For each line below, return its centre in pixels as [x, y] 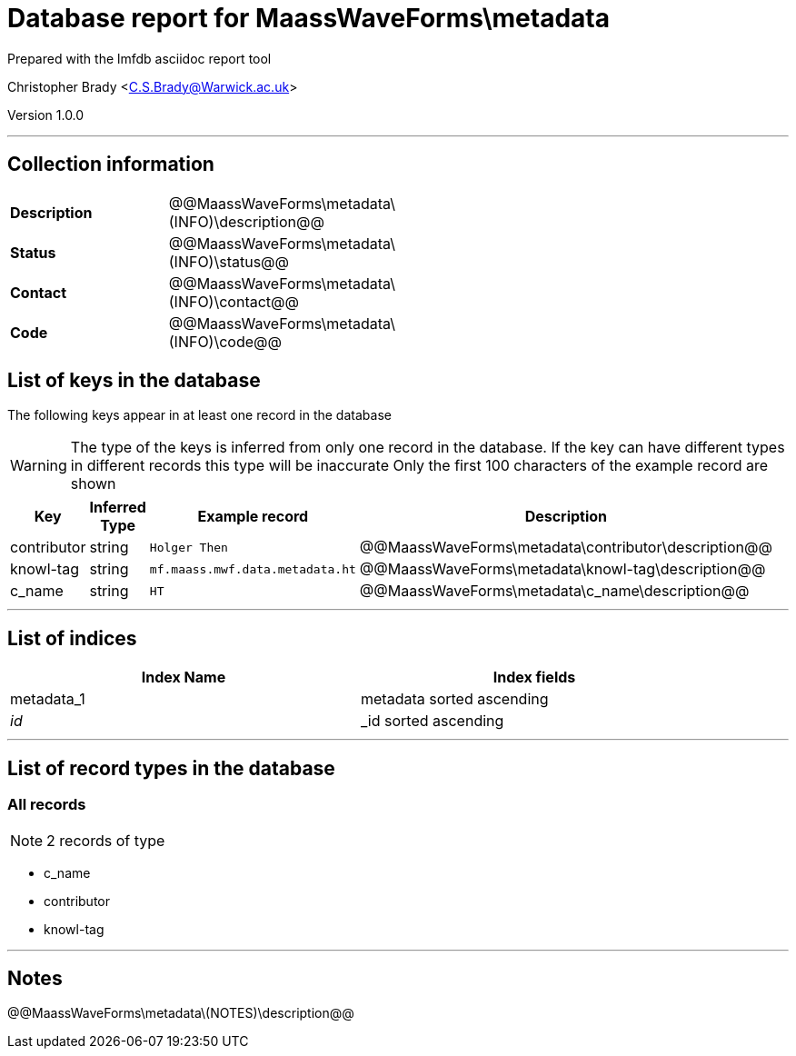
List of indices [72, 638]
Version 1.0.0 [46, 115]
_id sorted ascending [433, 721]
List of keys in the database [134, 381]
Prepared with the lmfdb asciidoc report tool [139, 58]
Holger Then [189, 547]
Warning [39, 466]
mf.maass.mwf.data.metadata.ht [253, 569]
